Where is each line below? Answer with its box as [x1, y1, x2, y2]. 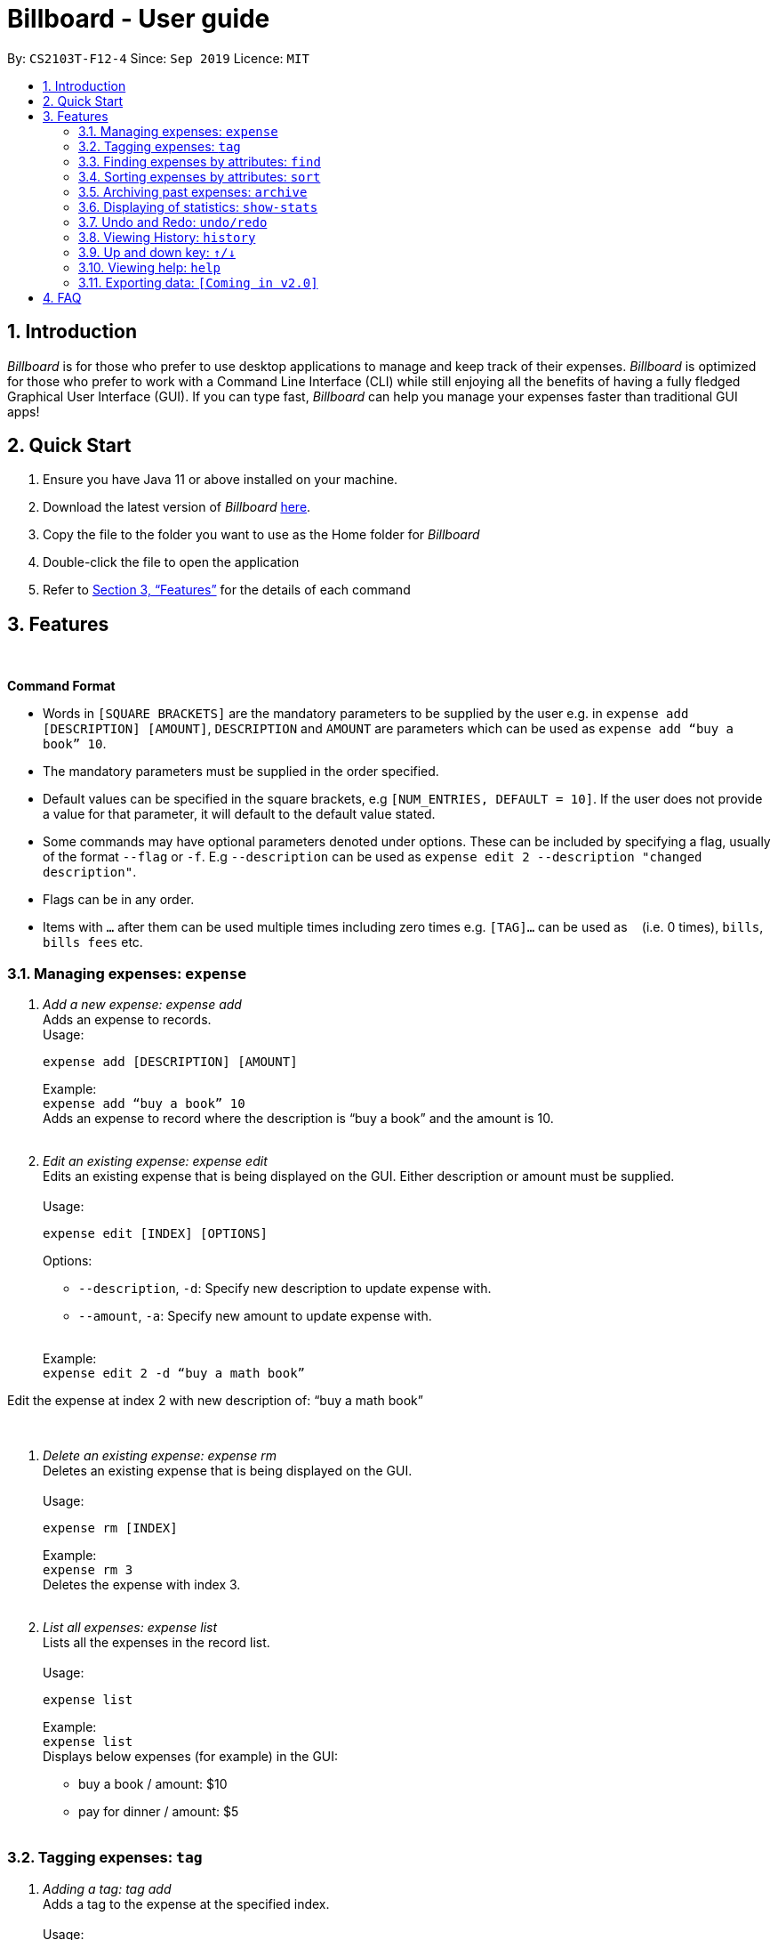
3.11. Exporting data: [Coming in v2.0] [78, 274, 318, 290]
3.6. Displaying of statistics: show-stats [78, 198, 318, 214]
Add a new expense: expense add [43, 997, 242, 1013]
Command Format [7, 678, 116, 694]
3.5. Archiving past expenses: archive [78, 183, 308, 199]
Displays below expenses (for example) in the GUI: [43, 1749, 339, 1765]
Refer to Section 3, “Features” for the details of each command [43, 582, 411, 598]
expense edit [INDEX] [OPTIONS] [43, 1226, 268, 1241]
